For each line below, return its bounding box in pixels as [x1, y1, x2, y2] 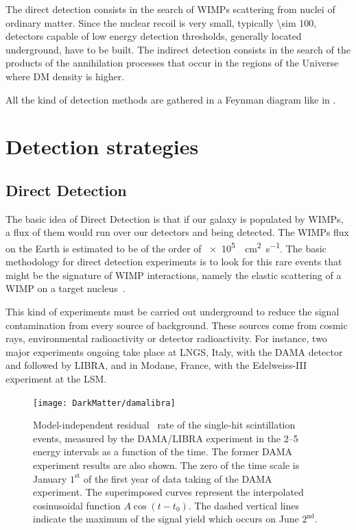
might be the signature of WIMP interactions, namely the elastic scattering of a [5, 267, 342, 282]
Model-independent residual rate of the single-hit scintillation [33, 418, 296, 432]
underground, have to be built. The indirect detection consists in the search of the [5, 42, 351, 56]
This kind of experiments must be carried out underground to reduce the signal [5, 304, 340, 318]
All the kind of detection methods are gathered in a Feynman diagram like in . [5, 92, 336, 106]
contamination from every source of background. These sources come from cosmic [5, 317, 348, 332]
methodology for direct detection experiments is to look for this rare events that [5, 254, 342, 269]
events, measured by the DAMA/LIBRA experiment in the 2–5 [33, 431, 298, 445]
